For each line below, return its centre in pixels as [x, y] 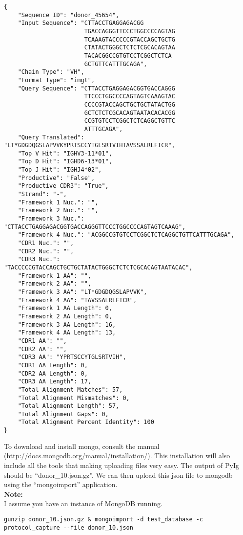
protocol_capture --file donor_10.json [69, 527]
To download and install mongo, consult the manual [82, 446]
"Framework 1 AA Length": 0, [65, 308]
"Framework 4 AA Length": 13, [67, 333]
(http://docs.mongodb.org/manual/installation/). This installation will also [117, 456]
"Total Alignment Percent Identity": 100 [86, 422]
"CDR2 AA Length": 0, [53, 373]
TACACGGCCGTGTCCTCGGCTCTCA [128, 56]
